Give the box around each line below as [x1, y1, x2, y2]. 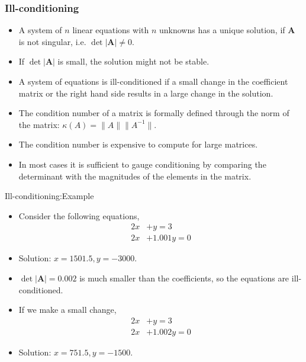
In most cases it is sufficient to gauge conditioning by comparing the [18, 158, 266, 170]
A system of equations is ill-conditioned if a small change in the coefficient [18, 75, 288, 87]
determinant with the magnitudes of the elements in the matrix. [18, 169, 252, 182]
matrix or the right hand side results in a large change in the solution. [18, 87, 273, 99]
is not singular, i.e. [18, 35, 86, 47]
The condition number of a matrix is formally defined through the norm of [18, 107, 289, 119]
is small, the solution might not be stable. [57, 55, 210, 68]
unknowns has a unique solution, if [159, 24, 285, 36]
